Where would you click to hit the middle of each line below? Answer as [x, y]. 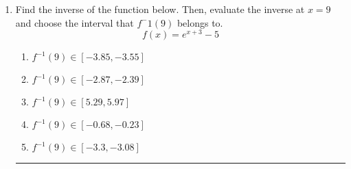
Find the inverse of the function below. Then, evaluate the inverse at [160, 9]
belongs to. [200, 22]
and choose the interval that [75, 22]
